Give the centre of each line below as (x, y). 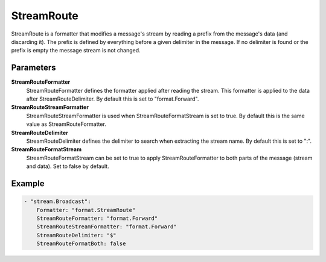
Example (28, 183)
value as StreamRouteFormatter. (66, 124)
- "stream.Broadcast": (57, 201)
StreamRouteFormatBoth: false (81, 244)
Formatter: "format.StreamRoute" (86, 210)
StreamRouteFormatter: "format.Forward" (97, 218)
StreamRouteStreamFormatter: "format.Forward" (107, 227)
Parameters (34, 68)
